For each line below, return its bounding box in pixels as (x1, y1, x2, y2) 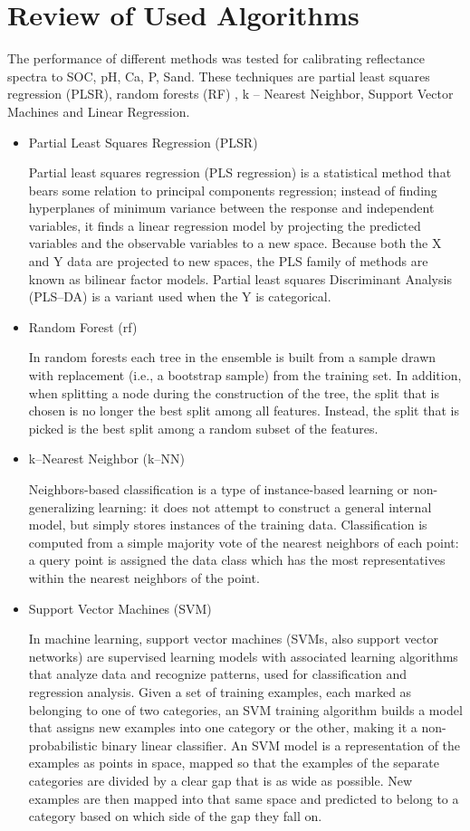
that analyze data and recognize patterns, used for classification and (28, 664, 408, 683)
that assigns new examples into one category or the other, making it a (28, 718, 417, 737)
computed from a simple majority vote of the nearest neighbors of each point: (28, 532, 459, 551)
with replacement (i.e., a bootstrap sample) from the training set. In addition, (28, 366, 462, 385)
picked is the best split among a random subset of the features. (28, 418, 379, 437)
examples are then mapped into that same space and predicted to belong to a (28, 788, 459, 807)
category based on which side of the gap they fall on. (28, 807, 322, 826)
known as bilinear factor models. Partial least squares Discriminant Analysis (28, 269, 452, 288)
